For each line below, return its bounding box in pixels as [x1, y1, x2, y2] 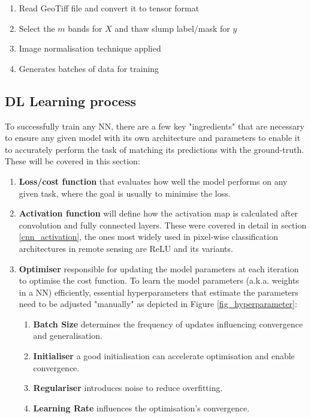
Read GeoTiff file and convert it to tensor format [19, 2, 200, 14]
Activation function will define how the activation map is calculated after [19, 207, 298, 219]
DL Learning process [5, 91, 137, 110]
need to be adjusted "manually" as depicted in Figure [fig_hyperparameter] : [19, 297, 297, 310]
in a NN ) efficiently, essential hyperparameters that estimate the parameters [19, 285, 298, 298]
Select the [19, 22, 55, 34]
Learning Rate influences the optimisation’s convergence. [33, 401, 250, 414]
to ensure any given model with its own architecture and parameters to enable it [5, 131, 301, 144]
